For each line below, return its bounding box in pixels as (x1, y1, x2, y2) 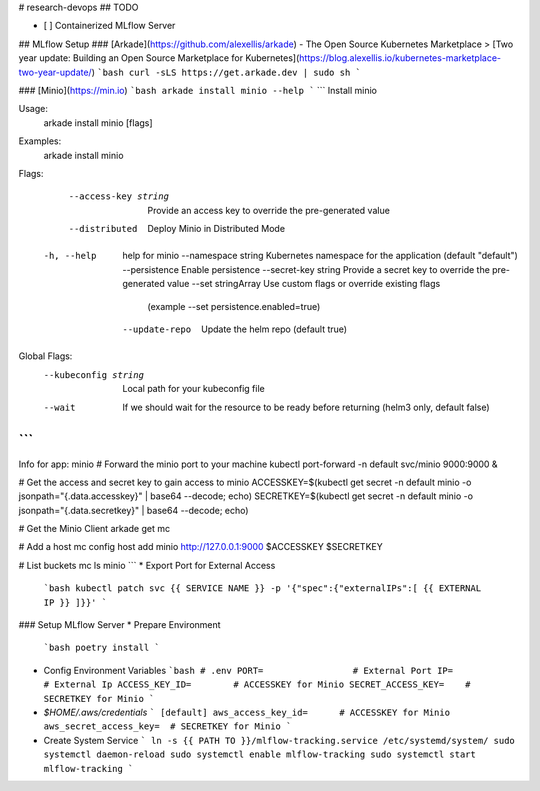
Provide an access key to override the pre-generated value (147, 204, 390, 216)
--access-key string (68, 191, 170, 202)
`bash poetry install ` (43, 642, 160, 654)
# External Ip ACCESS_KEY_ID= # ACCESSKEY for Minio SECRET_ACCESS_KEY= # (43, 679, 471, 690)
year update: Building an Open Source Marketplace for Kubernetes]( (18, 52, 300, 64)
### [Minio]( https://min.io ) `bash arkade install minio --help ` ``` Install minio (18, 84, 377, 96)
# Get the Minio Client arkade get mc (18, 523, 170, 535)
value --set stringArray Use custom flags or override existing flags (166, 278, 441, 290)
